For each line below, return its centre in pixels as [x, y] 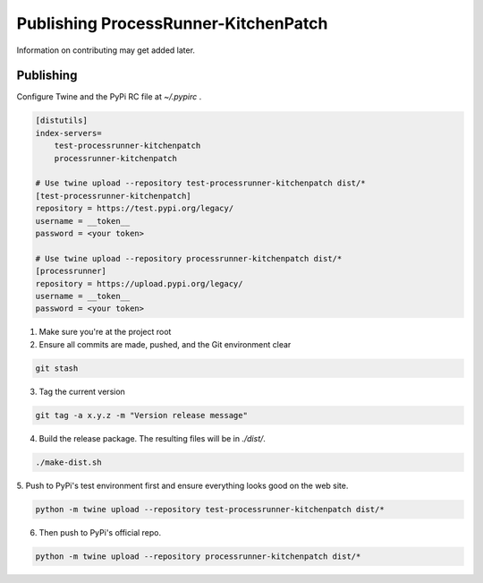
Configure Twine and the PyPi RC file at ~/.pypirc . [109, 97]
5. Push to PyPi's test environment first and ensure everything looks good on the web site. [182, 485]
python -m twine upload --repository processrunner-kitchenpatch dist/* [198, 556]
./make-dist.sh [68, 462]
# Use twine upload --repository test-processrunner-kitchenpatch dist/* [200, 183]
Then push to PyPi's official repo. [100, 532]
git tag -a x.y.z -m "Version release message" [141, 415]
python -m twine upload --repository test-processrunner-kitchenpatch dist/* [210, 509]
